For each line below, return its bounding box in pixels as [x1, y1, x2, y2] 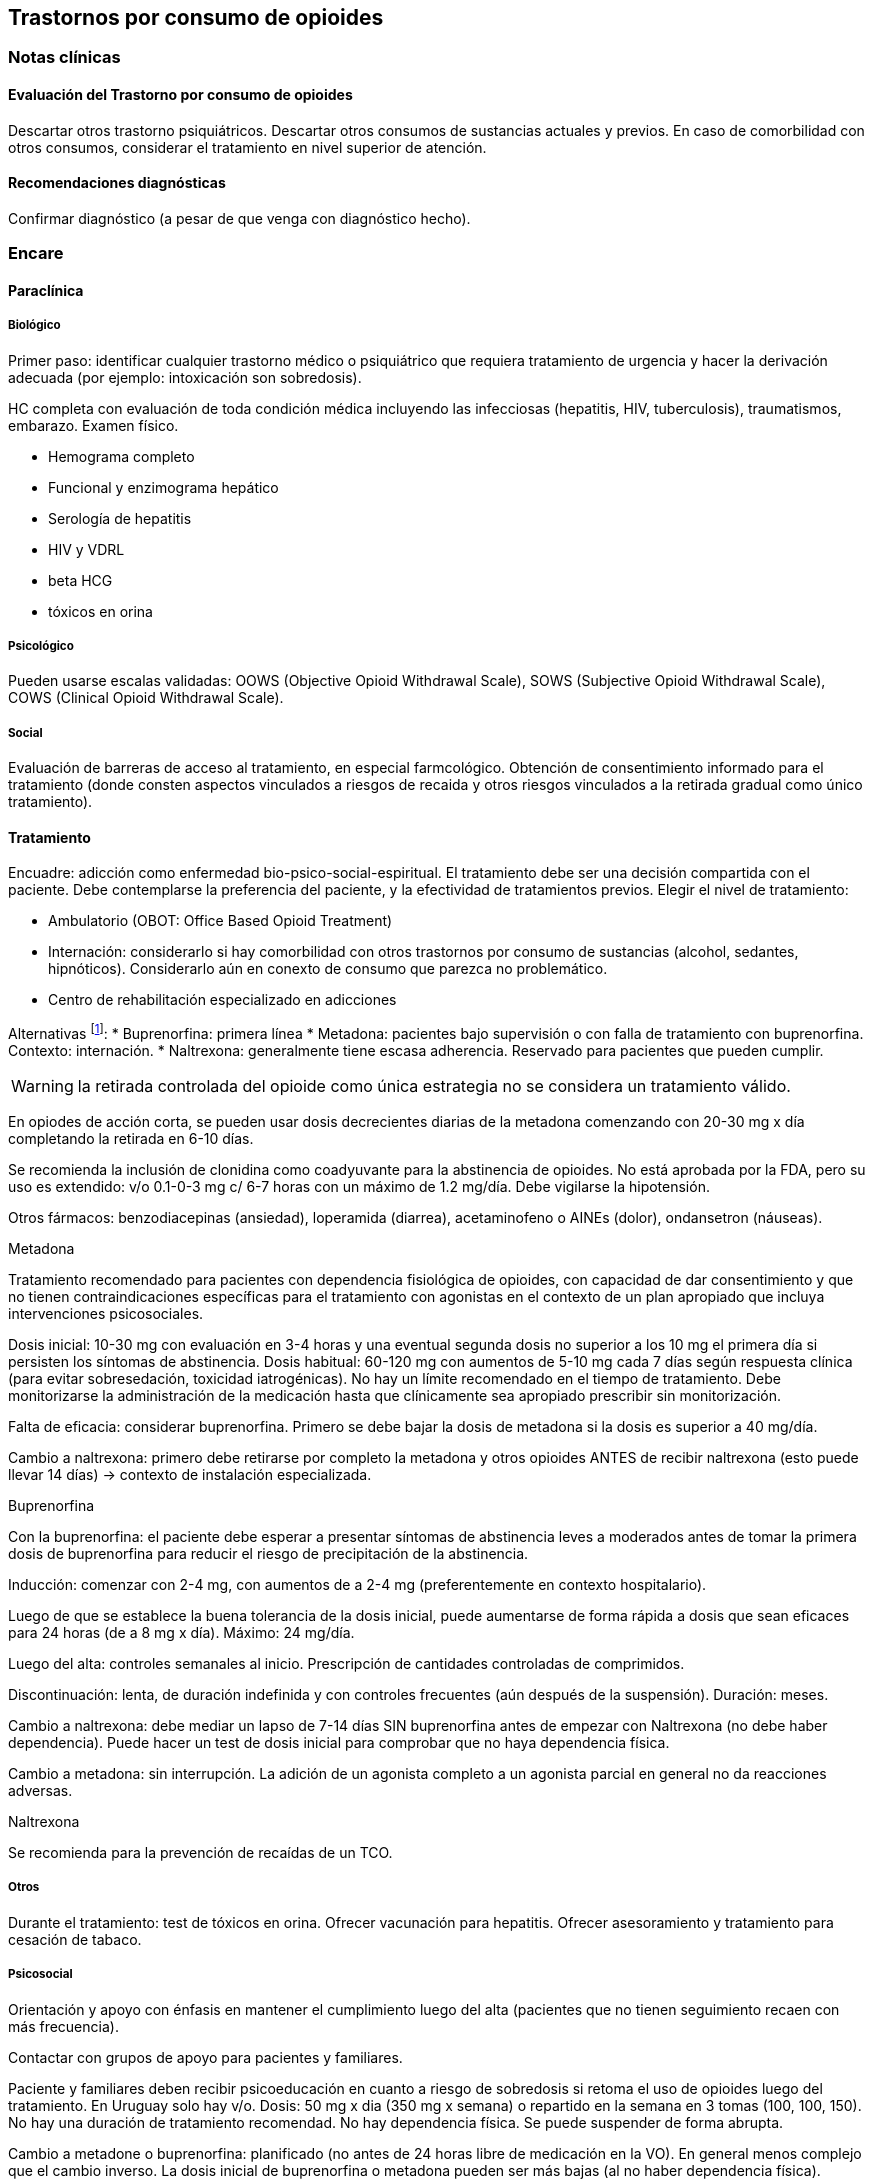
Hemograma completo [48, 447, 195, 465]
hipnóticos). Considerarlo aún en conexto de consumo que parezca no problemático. [48, 960, 608, 978]
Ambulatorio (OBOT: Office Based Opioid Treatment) [48, 912, 393, 930]
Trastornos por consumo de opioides [8, 5, 384, 30]
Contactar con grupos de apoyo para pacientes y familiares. [8, 2048, 403, 2066]
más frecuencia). [8, 2017, 119, 2035]
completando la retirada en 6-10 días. [8, 1130, 254, 1148]
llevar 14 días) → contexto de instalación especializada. [8, 1466, 372, 1484]
